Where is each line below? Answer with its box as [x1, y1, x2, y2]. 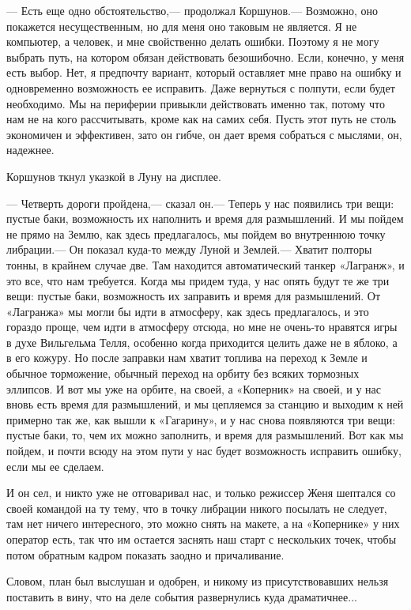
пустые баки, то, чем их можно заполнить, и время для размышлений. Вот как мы [6, 427, 404, 443]
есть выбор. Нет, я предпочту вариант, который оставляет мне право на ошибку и [6, 64, 402, 81]
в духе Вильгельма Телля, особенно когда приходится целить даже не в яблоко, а [6, 333, 398, 350]
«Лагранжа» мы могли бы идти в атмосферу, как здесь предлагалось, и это [6, 303, 369, 319]
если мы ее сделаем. [6, 457, 104, 474]
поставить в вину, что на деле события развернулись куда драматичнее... [6, 588, 357, 604]
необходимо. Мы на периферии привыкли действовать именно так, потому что [6, 95, 386, 111]
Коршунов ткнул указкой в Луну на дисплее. [6, 168, 221, 184]
